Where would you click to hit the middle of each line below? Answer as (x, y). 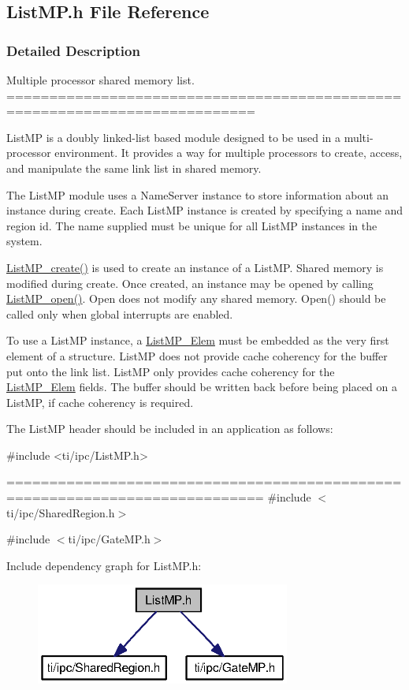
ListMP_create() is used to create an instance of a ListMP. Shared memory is (195, 267)
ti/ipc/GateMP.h (109, 539)
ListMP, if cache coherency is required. (100, 402)
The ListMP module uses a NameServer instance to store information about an (198, 194)
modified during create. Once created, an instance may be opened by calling (190, 283)
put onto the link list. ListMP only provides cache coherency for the (171, 371)
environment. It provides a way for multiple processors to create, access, (229, 153)
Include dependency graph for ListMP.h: (104, 565)
